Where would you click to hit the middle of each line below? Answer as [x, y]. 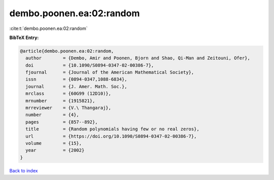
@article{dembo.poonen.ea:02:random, [67, 51]
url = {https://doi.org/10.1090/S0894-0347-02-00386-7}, [111, 136]
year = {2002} [55, 150]
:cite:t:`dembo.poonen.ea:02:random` [49, 28]
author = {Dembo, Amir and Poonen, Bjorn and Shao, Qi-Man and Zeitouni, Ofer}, [138, 58]
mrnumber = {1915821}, [60, 101]
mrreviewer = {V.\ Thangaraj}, [68, 108]
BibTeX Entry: [24, 38]
